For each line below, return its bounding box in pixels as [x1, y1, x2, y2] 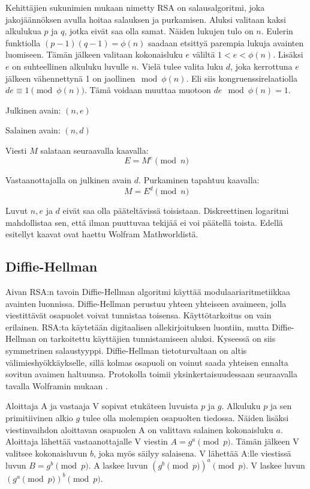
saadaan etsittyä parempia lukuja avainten [148, 36, 304, 49]
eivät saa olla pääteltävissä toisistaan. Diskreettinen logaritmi [62, 204, 289, 217]
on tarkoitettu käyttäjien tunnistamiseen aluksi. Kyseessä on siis [38, 332, 276, 345]
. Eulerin [261, 25, 293, 37]
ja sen [270, 399, 292, 412]
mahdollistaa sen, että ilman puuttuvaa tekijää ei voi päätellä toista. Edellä [5, 216, 283, 228]
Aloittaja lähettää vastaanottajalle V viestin [5, 435, 168, 448]
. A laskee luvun [88, 458, 148, 471]
